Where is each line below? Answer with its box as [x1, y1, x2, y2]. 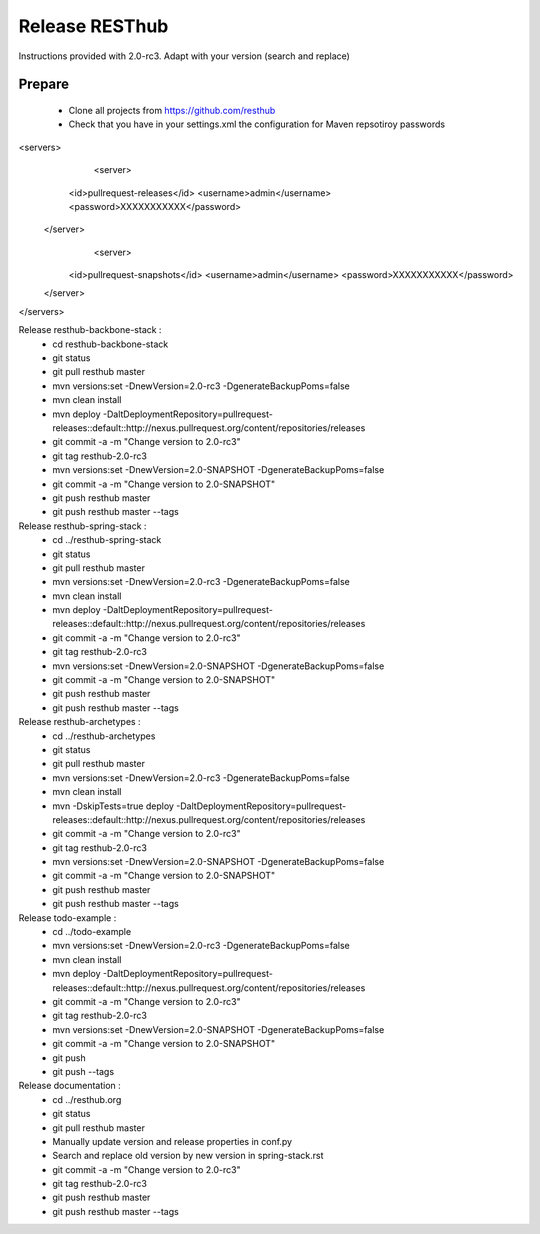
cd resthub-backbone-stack [52, 338, 169, 350]
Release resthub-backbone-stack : [18, 324, 162, 336]
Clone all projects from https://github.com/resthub [68, 104, 276, 116]
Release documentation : [18, 1080, 122, 1092]
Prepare [18, 76, 70, 93]
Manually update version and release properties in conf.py [52, 1135, 293, 1147]
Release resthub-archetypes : [18, 716, 141, 728]
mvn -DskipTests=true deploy [52, 800, 175, 812]
